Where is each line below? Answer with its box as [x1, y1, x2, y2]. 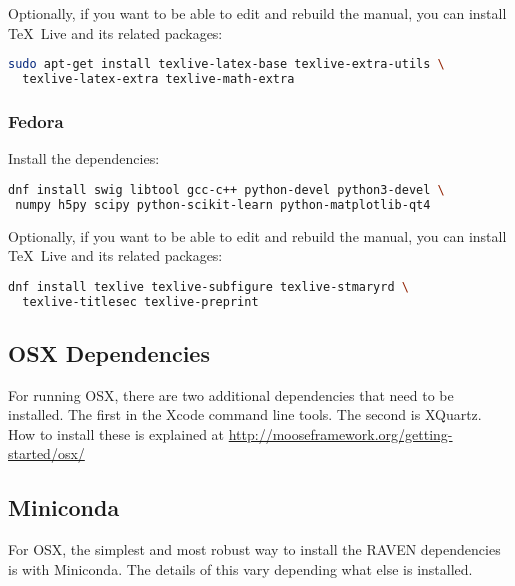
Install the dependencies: [8, 148, 160, 169]
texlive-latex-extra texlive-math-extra [22, 72, 295, 87]
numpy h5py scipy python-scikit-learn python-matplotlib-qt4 [15, 197, 431, 212]
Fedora [8, 108, 64, 133]
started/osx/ [8, 443, 85, 464]
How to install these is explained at [8, 423, 225, 444]
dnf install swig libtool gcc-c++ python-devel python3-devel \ [8, 182, 445, 197]
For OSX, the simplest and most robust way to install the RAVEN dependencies [8, 539, 501, 560]
